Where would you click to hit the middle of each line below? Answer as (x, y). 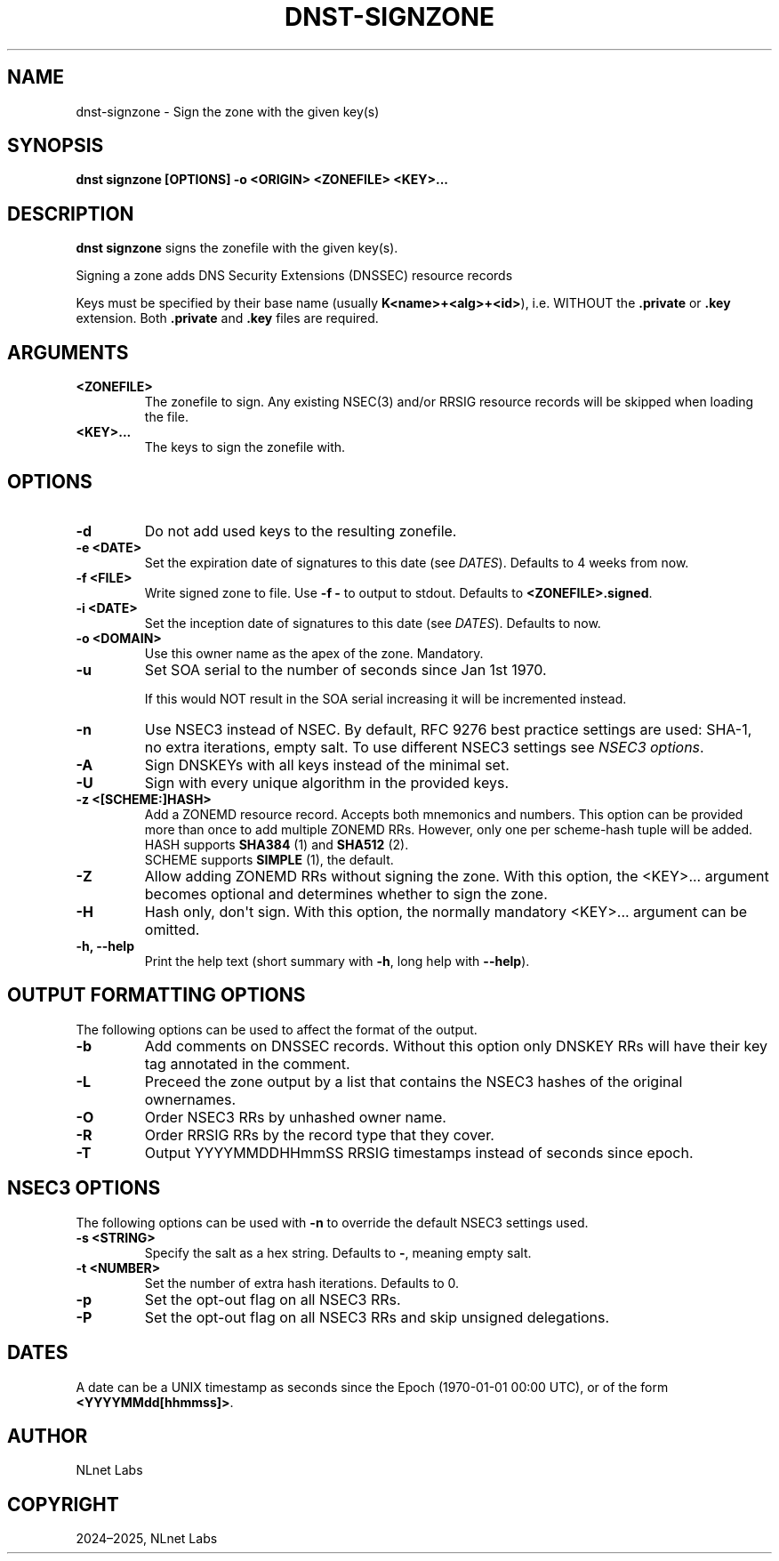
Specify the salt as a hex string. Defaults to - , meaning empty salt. (338, 1252)
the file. (166, 417)
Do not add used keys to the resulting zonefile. (301, 531)
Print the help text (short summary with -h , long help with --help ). (337, 961)
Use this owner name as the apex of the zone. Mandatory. (314, 653)
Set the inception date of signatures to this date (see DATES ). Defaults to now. (373, 623)
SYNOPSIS (56, 146)
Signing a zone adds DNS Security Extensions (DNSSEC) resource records (294, 276)
